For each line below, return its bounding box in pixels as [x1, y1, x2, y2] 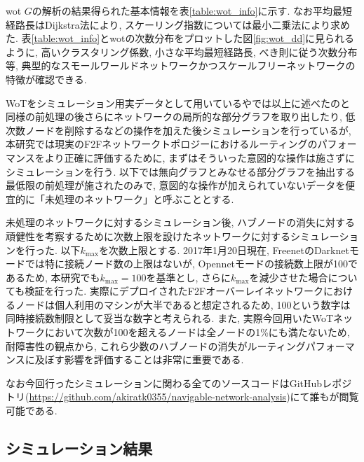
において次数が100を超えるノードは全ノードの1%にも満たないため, [44, 325, 350, 339]
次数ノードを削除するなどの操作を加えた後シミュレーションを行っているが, [6, 122, 351, 137]
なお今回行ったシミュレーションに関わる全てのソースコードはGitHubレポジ [6, 375, 352, 390]
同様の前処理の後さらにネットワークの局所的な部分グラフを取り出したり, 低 [6, 109, 356, 124]
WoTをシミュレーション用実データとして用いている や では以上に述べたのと [6, 95, 350, 110]
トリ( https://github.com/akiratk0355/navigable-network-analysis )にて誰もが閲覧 [6, 389, 359, 404]
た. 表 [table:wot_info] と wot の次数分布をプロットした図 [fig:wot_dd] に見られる [6, 31, 355, 45]
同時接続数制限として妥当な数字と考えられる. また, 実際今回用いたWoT [6, 311, 334, 325]
